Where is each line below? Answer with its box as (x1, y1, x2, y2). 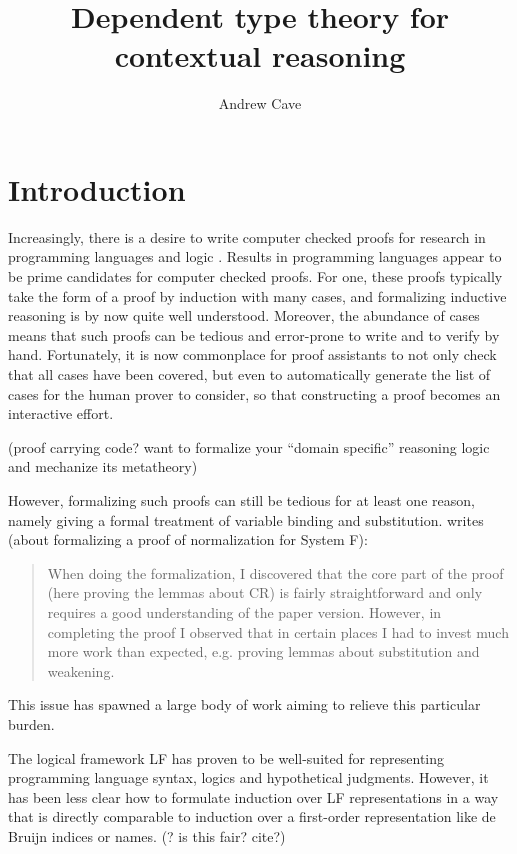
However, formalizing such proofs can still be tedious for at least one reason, (8, 489, 475, 510)
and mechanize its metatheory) (8, 456, 198, 477)
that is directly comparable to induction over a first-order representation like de (8, 806, 496, 827)
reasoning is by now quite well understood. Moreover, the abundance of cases (8, 305, 480, 326)
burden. (8, 713, 55, 734)
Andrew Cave (218, 93, 302, 114)
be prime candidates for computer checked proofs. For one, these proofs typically (8, 266, 503, 287)
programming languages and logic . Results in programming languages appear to (8, 246, 502, 267)
